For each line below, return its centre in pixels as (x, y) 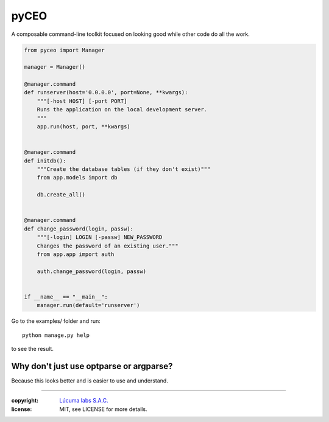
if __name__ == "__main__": (66, 297)
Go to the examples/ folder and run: (56, 321)
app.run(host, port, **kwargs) (83, 127)
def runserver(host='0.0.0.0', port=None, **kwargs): (106, 92)
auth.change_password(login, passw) (91, 271)
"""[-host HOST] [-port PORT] (82, 101)
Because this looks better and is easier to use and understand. (90, 381)
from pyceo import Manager (64, 50)
